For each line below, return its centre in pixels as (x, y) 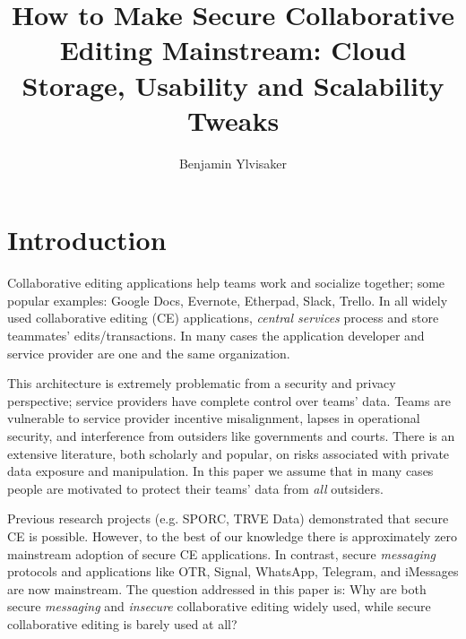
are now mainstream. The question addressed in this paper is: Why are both (217, 588)
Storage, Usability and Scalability (233, 85)
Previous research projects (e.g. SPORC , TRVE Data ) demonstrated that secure (228, 518)
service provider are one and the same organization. (149, 353)
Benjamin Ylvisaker (233, 163)
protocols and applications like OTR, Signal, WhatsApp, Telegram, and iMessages (233, 571)
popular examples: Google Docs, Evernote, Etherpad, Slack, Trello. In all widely (228, 300)
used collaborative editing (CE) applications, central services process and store (223, 318)
